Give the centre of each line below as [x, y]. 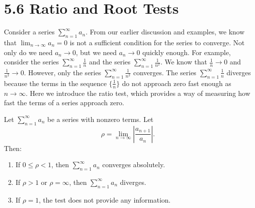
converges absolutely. [134, 164]
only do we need [28, 52]
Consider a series [29, 32]
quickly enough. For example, [187, 52]
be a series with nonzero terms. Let [100, 119]
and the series [110, 62]
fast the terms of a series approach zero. [64, 103]
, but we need [96, 52]
